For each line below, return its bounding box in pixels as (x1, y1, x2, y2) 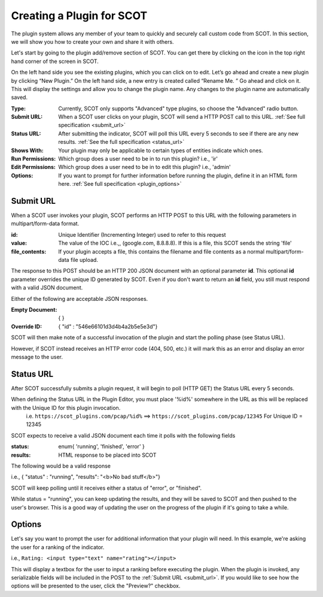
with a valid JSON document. (11, 284, 83, 291)
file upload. (70, 257, 99, 264)
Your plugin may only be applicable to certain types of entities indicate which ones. (58, 147, 263, 154)
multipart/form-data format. (11, 220, 80, 227)
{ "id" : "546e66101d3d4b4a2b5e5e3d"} (58, 322, 158, 330)
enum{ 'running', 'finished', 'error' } (58, 443, 145, 450)
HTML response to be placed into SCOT (58, 451, 157, 459)
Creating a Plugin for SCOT (11, 9, 148, 22)
